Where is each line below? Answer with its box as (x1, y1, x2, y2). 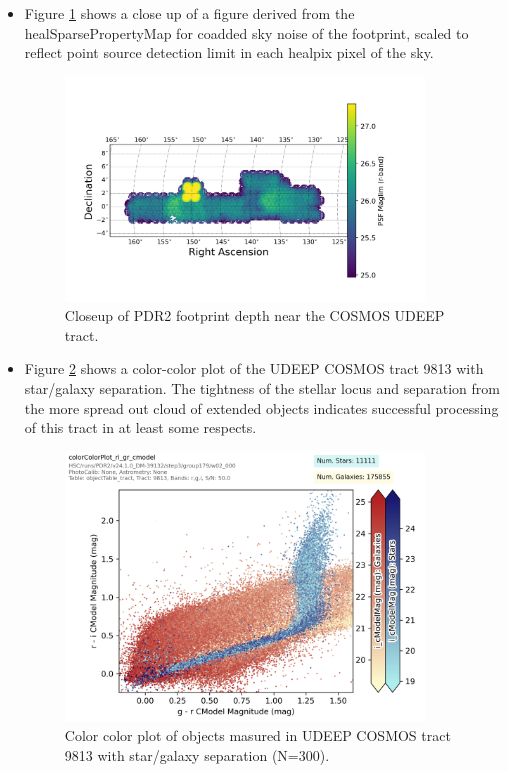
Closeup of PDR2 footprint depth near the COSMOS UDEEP (64, 305, 445, 326)
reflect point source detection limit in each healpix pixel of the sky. (24, 42, 434, 63)
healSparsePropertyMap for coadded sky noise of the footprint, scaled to (24, 22, 469, 43)
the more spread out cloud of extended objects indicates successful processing (24, 397, 499, 418)
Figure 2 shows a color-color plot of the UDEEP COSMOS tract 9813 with (24, 358, 484, 379)
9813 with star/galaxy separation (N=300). (64, 745, 330, 765)
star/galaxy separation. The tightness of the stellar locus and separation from (24, 377, 500, 398)
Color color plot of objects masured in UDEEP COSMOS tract (64, 725, 451, 746)
